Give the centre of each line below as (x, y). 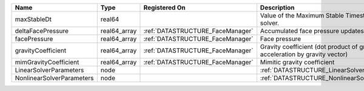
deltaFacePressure (42, 31)
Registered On (164, 8)
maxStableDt (33, 19)
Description (277, 8)
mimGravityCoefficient (47, 62)
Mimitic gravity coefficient (297, 62)
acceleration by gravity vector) (304, 54)
